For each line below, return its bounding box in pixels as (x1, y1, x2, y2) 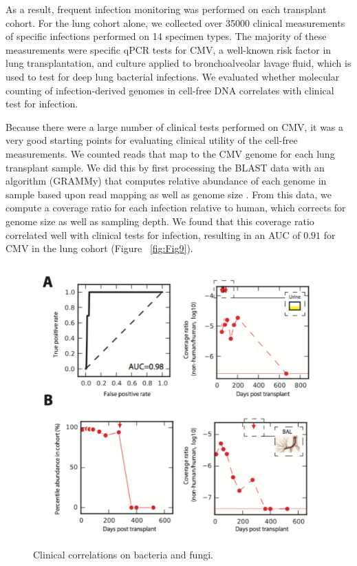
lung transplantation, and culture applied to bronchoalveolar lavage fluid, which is (6, 56, 351, 70)
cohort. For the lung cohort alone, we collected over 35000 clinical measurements (6, 15, 345, 30)
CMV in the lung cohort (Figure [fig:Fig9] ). (6, 241, 193, 255)
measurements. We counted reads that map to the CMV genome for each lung (6, 146, 335, 160)
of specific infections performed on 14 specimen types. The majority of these (6, 29, 327, 43)
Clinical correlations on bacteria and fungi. (33, 547, 213, 562)
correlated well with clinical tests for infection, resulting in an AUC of (6, 227, 301, 242)
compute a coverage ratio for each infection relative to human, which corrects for (6, 200, 346, 215)
